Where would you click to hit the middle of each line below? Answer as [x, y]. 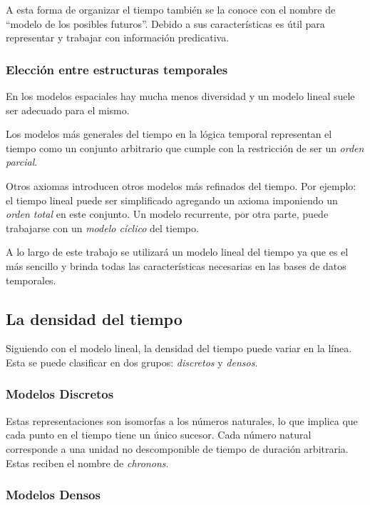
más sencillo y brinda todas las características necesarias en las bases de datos [176, 265]
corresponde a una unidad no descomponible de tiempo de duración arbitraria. [177, 448]
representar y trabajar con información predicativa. [118, 37]
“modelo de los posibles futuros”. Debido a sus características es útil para [165, 23]
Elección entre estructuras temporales [117, 69]
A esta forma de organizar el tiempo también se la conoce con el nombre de [171, 9]
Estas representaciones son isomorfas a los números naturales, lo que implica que [182, 420]
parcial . [22, 162]
